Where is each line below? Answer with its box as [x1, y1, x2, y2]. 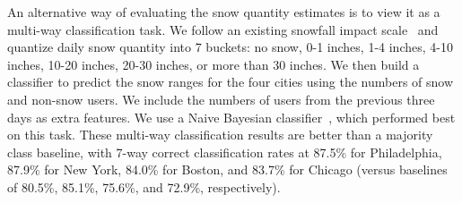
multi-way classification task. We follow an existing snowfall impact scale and [7, 20, 439, 38]
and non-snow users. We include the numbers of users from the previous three [7, 89, 435, 108]
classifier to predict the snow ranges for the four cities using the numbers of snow [7, 72, 454, 91]
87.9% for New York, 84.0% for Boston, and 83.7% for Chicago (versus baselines [7, 160, 448, 179]
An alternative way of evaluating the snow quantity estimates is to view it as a [7, 3, 440, 21]
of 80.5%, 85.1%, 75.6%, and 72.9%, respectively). [7, 177, 281, 196]
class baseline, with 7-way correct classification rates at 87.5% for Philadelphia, [7, 142, 442, 161]
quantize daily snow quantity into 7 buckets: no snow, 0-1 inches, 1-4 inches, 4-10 [7, 38, 453, 56]
